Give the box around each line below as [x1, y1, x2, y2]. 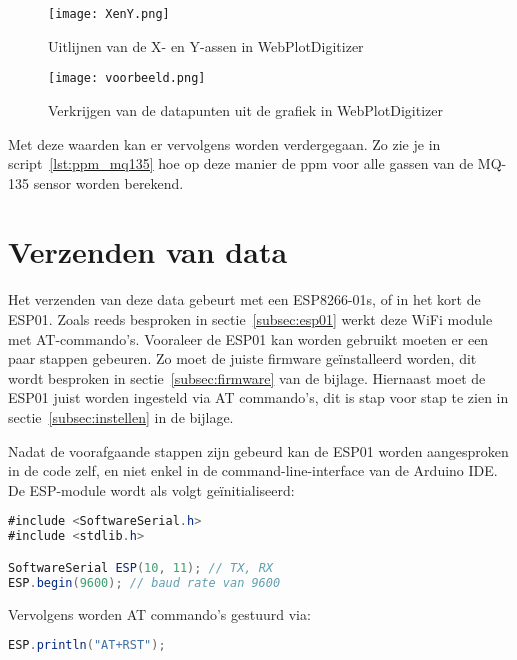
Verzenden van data [8, 231, 288, 272]
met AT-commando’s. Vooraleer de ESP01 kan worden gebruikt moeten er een [8, 328, 489, 349]
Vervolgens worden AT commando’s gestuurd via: [8, 603, 311, 624]
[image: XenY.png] [48, 7, 170, 21]
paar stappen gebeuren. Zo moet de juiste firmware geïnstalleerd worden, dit [8, 348, 477, 369]
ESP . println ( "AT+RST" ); [8, 638, 166, 653]
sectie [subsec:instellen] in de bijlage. [8, 406, 234, 427]
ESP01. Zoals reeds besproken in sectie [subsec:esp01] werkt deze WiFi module [8, 309, 493, 329]
